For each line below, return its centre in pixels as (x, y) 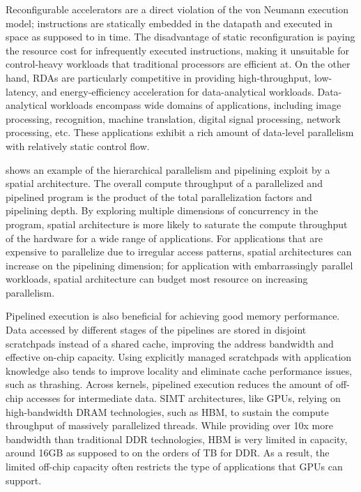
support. (24, 480)
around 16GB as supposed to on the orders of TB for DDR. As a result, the (168, 453)
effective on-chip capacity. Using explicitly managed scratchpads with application (179, 357)
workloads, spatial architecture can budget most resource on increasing (157, 279)
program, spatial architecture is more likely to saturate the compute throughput (177, 224)
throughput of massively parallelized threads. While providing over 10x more (169, 425)
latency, (22, 91)
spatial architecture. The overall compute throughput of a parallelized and (164, 183)
